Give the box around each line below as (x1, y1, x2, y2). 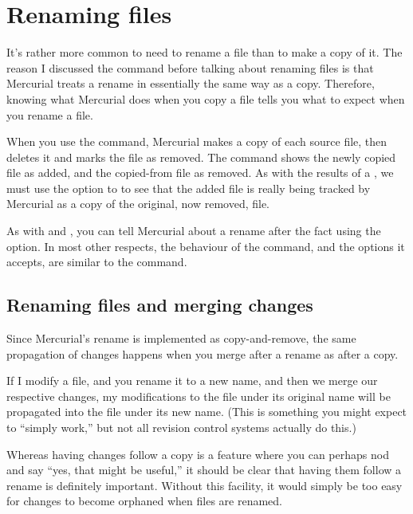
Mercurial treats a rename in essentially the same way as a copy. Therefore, (6, 75, 375, 92)
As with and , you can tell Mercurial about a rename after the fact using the (6, 222, 381, 239)
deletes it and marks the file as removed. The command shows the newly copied (6, 148, 396, 165)
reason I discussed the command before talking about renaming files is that (6, 59, 374, 76)
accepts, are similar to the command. (6, 253, 187, 270)
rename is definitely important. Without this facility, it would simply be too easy (6, 477, 403, 493)
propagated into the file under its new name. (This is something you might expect (6, 403, 407, 420)
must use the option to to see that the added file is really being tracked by (6, 179, 371, 196)
